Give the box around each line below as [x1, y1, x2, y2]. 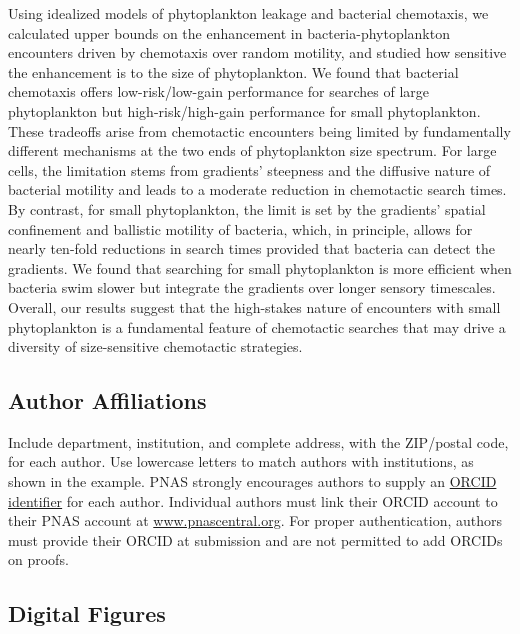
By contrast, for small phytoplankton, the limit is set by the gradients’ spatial [8, 198, 486, 219]
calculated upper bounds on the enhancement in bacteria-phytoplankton [8, 22, 450, 43]
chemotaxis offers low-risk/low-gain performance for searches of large [8, 81, 429, 102]
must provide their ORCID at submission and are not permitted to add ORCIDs [8, 529, 503, 550]
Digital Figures [8, 598, 166, 629]
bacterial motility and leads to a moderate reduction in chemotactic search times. [8, 179, 507, 200]
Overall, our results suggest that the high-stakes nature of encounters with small [8, 296, 501, 317]
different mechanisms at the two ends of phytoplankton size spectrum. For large [8, 140, 497, 161]
